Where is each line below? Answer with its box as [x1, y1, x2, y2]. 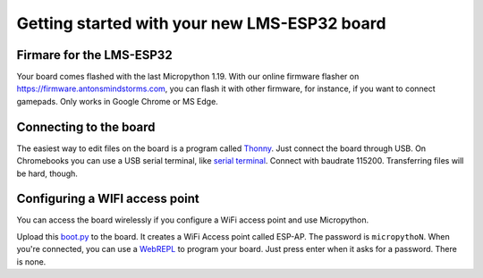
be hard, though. [16, 168, 78, 179]
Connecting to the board [16, 119, 156, 134]
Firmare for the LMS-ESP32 [16, 47, 174, 63]
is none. [16, 256, 47, 267]
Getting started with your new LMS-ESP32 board [16, 13, 386, 33]
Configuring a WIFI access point [16, 191, 200, 206]
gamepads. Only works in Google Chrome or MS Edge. [16, 96, 218, 106]
